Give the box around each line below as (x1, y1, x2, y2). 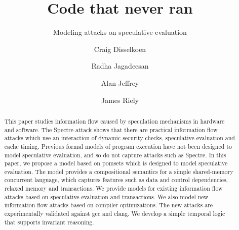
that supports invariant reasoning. (4, 217, 94, 226)
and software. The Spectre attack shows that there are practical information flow (4, 125, 218, 134)
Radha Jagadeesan (91, 61, 149, 71)
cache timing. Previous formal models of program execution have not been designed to (4, 142, 232, 150)
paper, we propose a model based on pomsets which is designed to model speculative (4, 159, 228, 167)
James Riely (101, 94, 139, 105)
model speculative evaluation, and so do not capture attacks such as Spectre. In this (4, 150, 226, 159)
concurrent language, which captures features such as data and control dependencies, (4, 176, 228, 184)
